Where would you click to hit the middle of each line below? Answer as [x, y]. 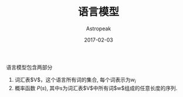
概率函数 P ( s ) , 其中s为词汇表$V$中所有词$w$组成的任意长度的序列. [96, 88]
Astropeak [99, 28]
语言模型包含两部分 [29, 67]
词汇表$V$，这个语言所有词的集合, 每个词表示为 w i [75, 80]
